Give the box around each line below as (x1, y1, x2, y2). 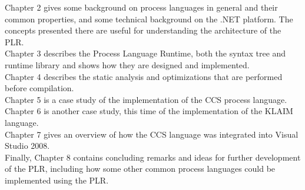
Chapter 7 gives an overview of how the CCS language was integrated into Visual (5, 128, 299, 140)
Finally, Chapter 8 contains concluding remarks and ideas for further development (5, 151, 301, 163)
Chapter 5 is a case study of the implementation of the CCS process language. (5, 93, 287, 105)
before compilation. (5, 82, 74, 94)
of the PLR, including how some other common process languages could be (5, 162, 276, 175)
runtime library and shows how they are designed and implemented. (5, 58, 250, 71)
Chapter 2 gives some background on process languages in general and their (5, 1, 278, 13)
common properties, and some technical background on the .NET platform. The (5, 12, 293, 25)
